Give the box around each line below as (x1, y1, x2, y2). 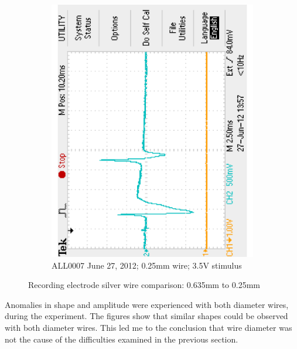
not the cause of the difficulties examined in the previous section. (5, 333, 238, 345)
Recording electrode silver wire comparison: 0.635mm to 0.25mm (28, 279, 261, 291)
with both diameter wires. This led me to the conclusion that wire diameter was (5, 321, 292, 334)
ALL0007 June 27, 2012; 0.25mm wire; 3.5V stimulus (52, 259, 242, 271)
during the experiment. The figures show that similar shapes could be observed (5, 310, 288, 322)
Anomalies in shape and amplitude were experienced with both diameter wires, (5, 298, 289, 310)
